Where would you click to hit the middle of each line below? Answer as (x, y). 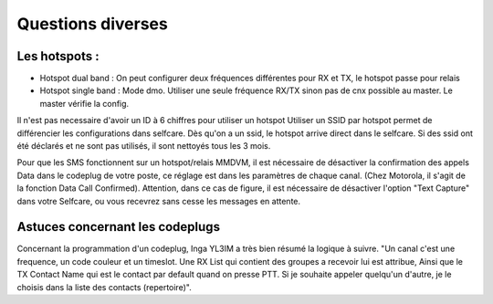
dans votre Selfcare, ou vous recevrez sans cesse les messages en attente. (159, 201)
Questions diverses (92, 24)
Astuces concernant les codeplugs (119, 227)
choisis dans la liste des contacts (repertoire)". (104, 287)
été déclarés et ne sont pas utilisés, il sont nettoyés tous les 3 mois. (144, 146)
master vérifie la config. (84, 103)
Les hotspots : (58, 56)
